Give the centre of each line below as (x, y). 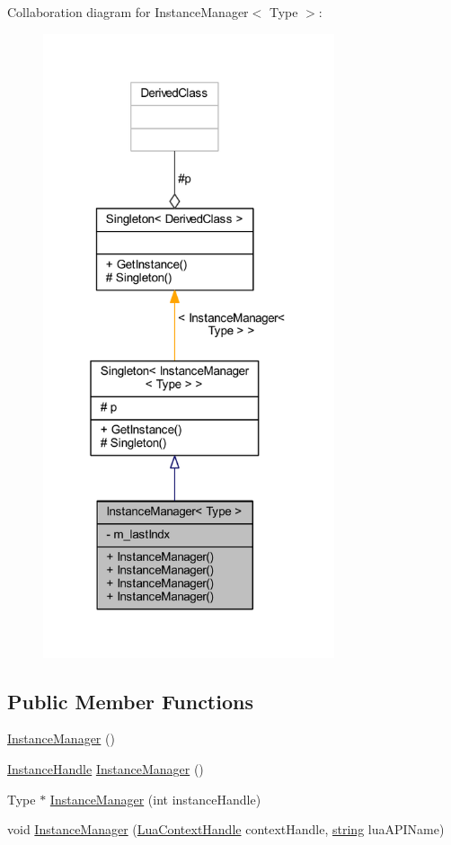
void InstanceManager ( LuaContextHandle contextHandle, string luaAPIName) (226, 829)
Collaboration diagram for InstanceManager (128, 12)
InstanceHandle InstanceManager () (106, 769)
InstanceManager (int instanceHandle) (155, 799)
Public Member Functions (130, 701)
